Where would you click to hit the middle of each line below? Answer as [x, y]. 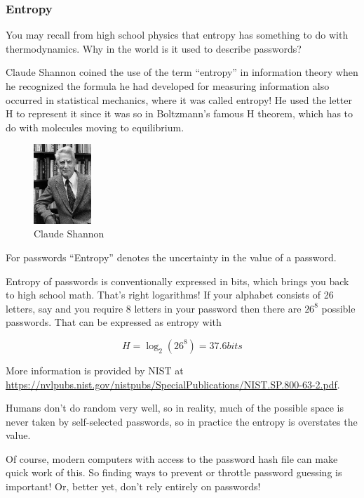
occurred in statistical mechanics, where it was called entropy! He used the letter [179, 99]
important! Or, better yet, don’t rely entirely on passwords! [133, 486]
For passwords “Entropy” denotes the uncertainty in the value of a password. [171, 257]
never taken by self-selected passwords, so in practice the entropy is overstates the [182, 421]
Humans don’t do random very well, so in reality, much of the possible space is [175, 408]
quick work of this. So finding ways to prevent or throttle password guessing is [174, 472]
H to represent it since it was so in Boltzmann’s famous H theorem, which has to [180, 113]
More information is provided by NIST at [95, 370]
